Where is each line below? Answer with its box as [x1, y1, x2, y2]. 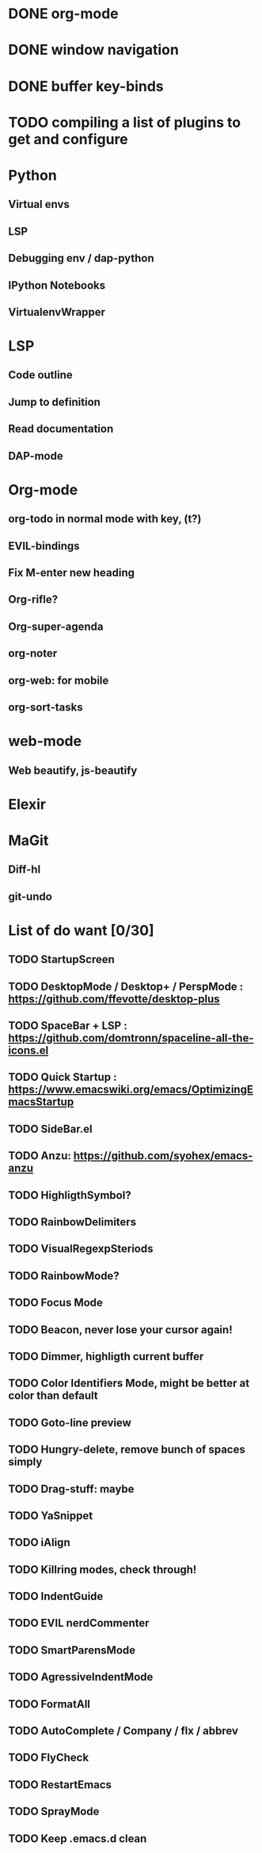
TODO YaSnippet [8, 1509, 93, 1522]
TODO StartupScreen [8, 953, 115, 966]
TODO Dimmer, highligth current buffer [8, 1350, 204, 1363]
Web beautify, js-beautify [8, 764, 138, 777]
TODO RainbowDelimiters [8, 1215, 137, 1229]
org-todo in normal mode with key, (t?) [8, 512, 202, 526]
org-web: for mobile [8, 673, 109, 687]
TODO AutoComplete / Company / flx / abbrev [8, 1724, 239, 1737]
